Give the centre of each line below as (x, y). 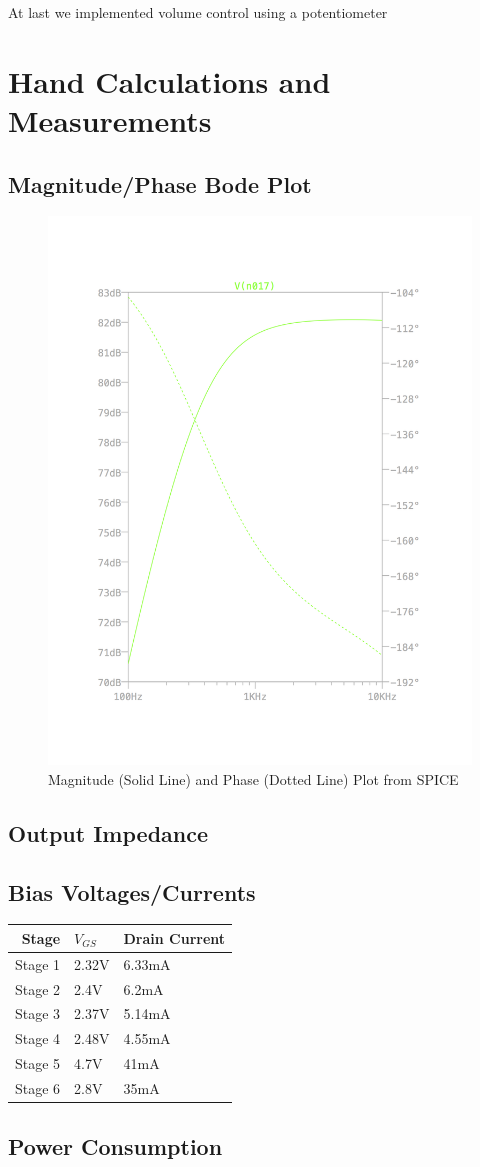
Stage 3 (38, 1013)
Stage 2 (38, 988)
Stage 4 (38, 1038)
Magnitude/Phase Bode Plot (160, 183)
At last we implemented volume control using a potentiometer (198, 12)
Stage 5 (38, 1063)
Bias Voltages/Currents (132, 891)
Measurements (110, 119)
